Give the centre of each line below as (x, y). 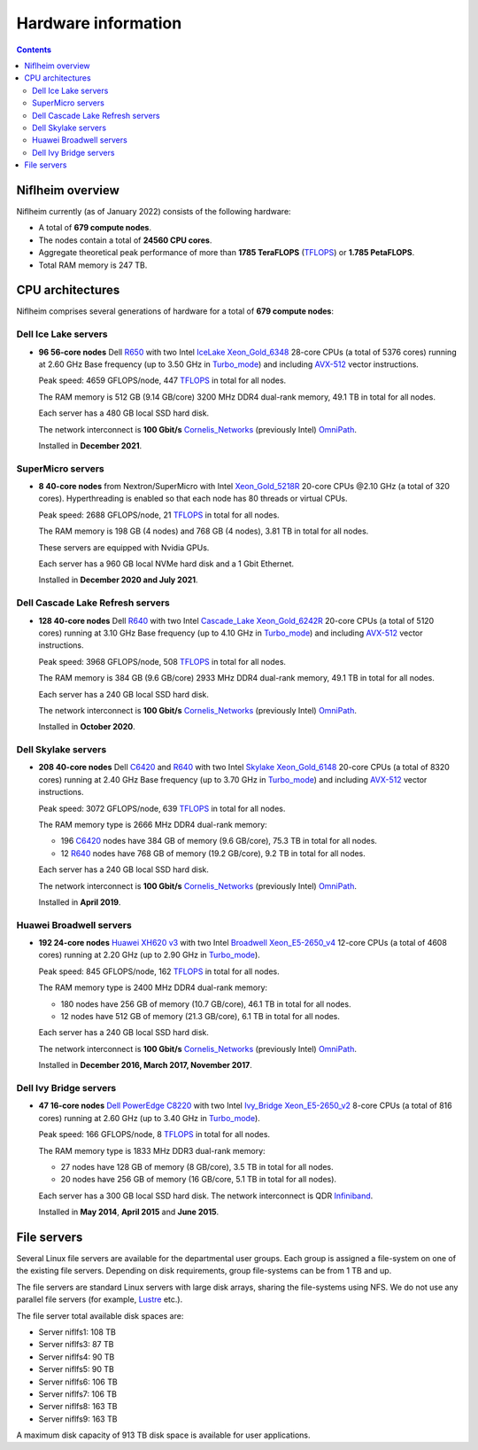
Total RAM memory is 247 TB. (93, 265)
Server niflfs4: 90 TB (77, 1357)
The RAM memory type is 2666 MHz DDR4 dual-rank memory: (153, 824)
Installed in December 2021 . (90, 445)
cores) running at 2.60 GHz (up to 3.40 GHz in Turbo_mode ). (149, 1118)
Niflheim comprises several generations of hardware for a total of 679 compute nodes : (175, 311)
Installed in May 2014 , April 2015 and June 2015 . (129, 1212)
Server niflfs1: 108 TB (77, 1332)
